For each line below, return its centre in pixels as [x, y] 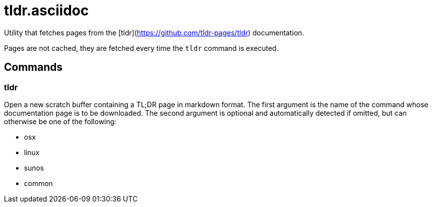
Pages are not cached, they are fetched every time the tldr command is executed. [141, 48]
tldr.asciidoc [46, 10]
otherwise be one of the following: [60, 121]
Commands [33, 67]
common [38, 183]
